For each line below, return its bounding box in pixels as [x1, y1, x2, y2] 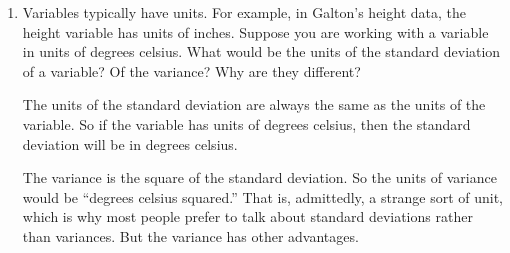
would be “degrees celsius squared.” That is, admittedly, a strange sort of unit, [22, 186, 503, 207]
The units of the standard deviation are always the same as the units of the [22, 94, 486, 115]
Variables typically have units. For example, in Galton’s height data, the [22, 2, 466, 22]
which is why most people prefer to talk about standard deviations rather [22, 206, 473, 227]
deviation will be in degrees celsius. [22, 133, 238, 154]
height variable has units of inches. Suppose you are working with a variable [22, 21, 489, 42]
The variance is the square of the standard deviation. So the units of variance [22, 167, 497, 188]
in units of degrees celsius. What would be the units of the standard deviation [22, 41, 501, 62]
